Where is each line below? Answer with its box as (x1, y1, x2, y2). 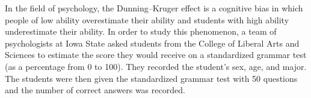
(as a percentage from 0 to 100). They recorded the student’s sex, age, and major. (5, 60, 307, 72)
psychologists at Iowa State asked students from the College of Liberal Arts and (5, 36, 300, 49)
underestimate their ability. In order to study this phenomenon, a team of (5, 25, 277, 38)
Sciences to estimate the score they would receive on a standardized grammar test (5, 48, 307, 61)
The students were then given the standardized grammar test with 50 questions (5, 72, 298, 84)
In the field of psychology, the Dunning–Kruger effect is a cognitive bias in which (5, 2, 303, 14)
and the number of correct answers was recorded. (5, 84, 185, 96)
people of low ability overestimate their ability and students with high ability (5, 13, 289, 26)
